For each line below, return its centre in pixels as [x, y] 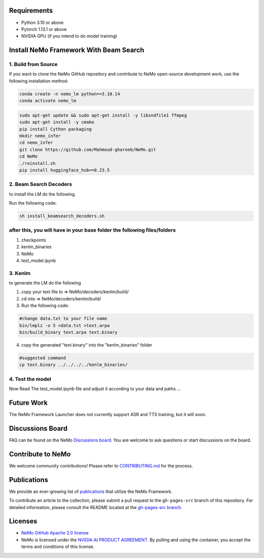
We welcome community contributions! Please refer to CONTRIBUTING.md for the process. [101, 465]
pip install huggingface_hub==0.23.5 [65, 170]
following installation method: [39, 81]
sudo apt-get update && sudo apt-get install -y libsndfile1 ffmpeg [103, 115]
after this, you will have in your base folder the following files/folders [92, 230]
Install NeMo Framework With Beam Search [77, 50]
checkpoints [34, 240]
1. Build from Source [33, 65]
